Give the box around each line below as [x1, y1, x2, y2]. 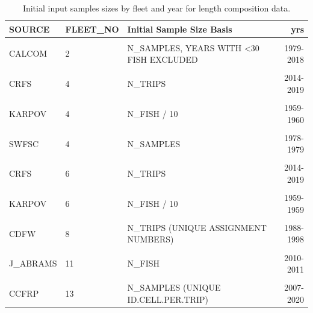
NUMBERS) [127, 233, 174, 245]
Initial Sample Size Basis [127, 22, 232, 35]
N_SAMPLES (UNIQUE [127, 281, 221, 294]
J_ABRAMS [9, 257, 57, 270]
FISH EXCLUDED [127, 53, 198, 66]
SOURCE [9, 22, 50, 35]
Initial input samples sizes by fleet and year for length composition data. [22, 2, 291, 14]
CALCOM [9, 47, 48, 60]
